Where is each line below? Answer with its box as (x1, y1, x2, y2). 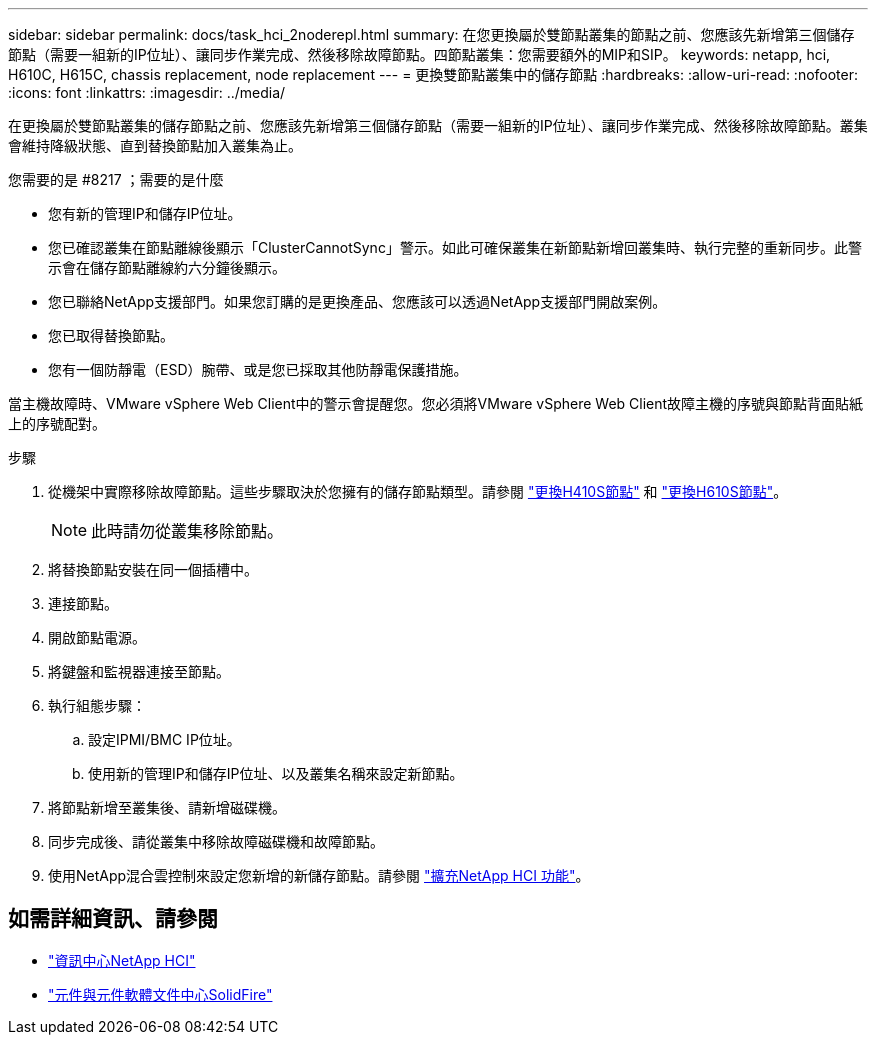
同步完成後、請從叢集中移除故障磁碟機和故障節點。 (48, 833, 384, 850)
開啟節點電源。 (48, 629, 146, 646)
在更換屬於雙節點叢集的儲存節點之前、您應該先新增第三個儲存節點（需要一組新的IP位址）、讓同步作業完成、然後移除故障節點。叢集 (8, 117, 868, 134)
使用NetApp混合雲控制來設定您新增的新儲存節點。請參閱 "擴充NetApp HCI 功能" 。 (48, 867, 590, 884)
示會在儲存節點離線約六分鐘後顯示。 (48, 259, 286, 276)
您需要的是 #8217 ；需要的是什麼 (8, 171, 224, 188)
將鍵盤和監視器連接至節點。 (48, 663, 230, 680)
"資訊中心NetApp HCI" (48, 951, 196, 969)
